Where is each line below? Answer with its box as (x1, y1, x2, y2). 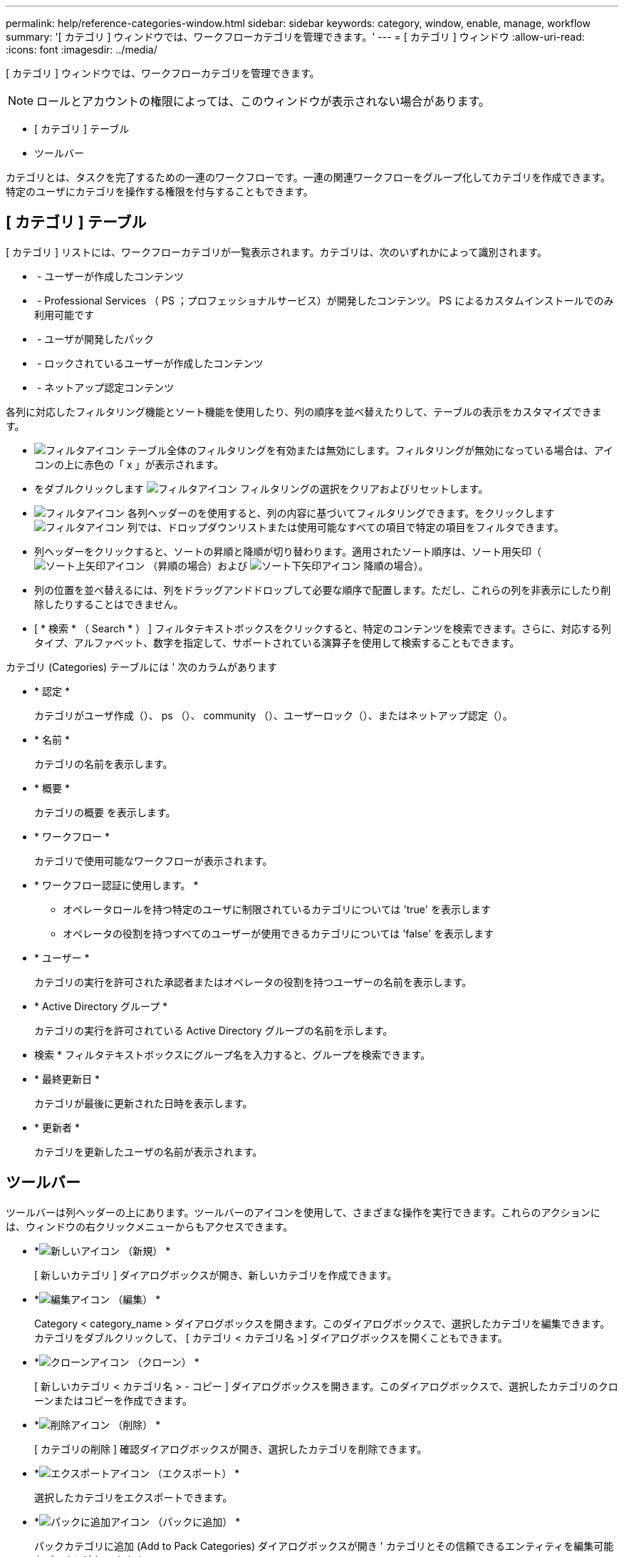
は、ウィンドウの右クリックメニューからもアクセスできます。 (6, 1220, 293, 1233)
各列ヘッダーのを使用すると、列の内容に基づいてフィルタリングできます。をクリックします (127, 506, 555, 519)
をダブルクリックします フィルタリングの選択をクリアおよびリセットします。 (34, 482, 489, 495)
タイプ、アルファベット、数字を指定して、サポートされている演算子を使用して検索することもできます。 (34, 636, 520, 649)
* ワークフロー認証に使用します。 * (34, 878, 199, 891)
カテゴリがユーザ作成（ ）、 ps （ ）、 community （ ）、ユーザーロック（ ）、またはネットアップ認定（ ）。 (34, 709, 513, 721)
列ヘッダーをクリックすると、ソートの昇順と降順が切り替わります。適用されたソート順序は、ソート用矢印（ (34, 545, 542, 557)
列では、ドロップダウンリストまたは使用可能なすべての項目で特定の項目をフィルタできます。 (127, 520, 564, 533)
